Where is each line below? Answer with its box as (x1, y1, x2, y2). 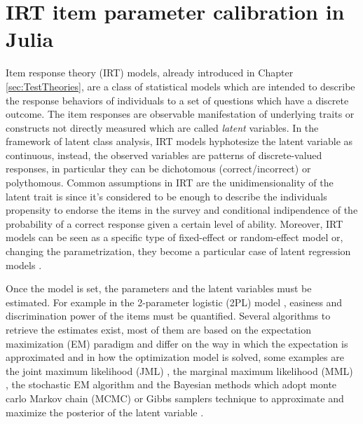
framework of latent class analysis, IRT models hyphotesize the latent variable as (6, 134, 353, 149)
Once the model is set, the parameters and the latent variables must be (6, 281, 312, 296)
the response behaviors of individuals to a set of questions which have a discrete (6, 93, 349, 107)
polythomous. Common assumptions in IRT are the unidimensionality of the (6, 175, 334, 190)
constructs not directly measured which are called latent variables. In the (6, 120, 319, 135)
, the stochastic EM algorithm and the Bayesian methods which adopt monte (6, 377, 337, 392)
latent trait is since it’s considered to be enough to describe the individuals (6, 189, 327, 203)
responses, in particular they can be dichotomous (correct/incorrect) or (6, 161, 311, 176)
